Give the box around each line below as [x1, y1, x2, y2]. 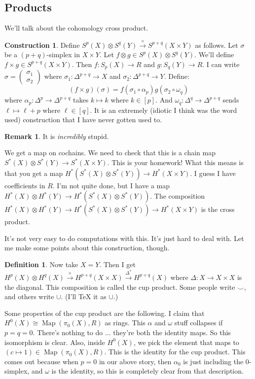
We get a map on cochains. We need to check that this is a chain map [4, 147, 216, 158]
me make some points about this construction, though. [4, 242, 170, 253]
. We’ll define [194, 49, 234, 60]
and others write [4, 291, 54, 302]
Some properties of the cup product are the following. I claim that [4, 308, 205, 318]
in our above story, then [99, 356, 172, 366]
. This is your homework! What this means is [107, 157, 244, 168]
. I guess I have [190, 168, 236, 178]
